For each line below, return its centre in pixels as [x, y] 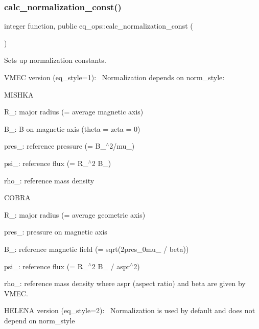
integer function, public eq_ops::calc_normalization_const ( [99, 26]
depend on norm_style [40, 320]
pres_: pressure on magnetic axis [56, 232]
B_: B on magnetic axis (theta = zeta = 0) [72, 128]
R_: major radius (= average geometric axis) [75, 214]
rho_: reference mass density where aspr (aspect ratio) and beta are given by [125, 283]
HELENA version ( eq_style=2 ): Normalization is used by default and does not [130, 310]
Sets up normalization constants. [55, 60]
